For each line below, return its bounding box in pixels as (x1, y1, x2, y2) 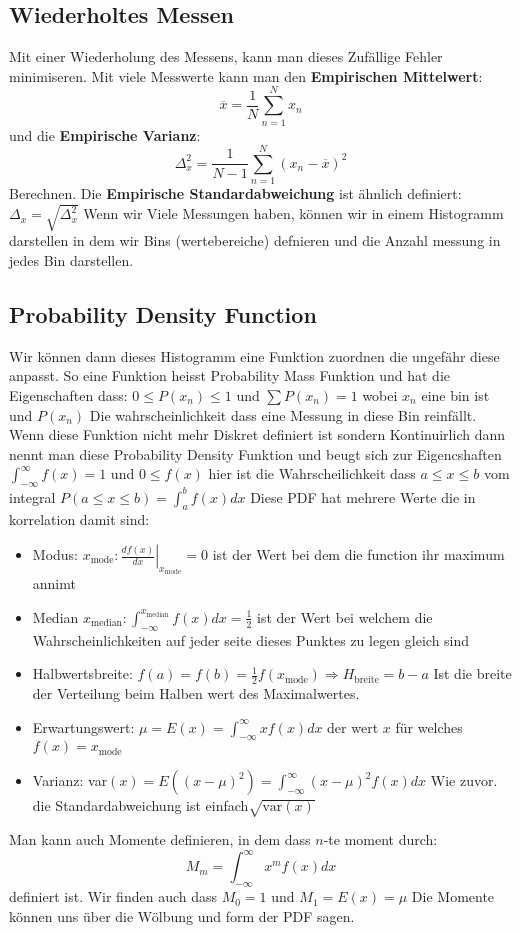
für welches (395, 716, 463, 737)
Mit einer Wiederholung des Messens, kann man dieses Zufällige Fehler (9, 46, 443, 67)
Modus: (32, 544, 79, 565)
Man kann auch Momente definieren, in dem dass (9, 829, 311, 850)
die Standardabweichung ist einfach (32, 795, 249, 816)
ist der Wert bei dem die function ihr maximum (212, 544, 505, 565)
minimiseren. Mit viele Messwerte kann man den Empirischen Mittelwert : (9, 65, 483, 86)
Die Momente (411, 886, 495, 907)
